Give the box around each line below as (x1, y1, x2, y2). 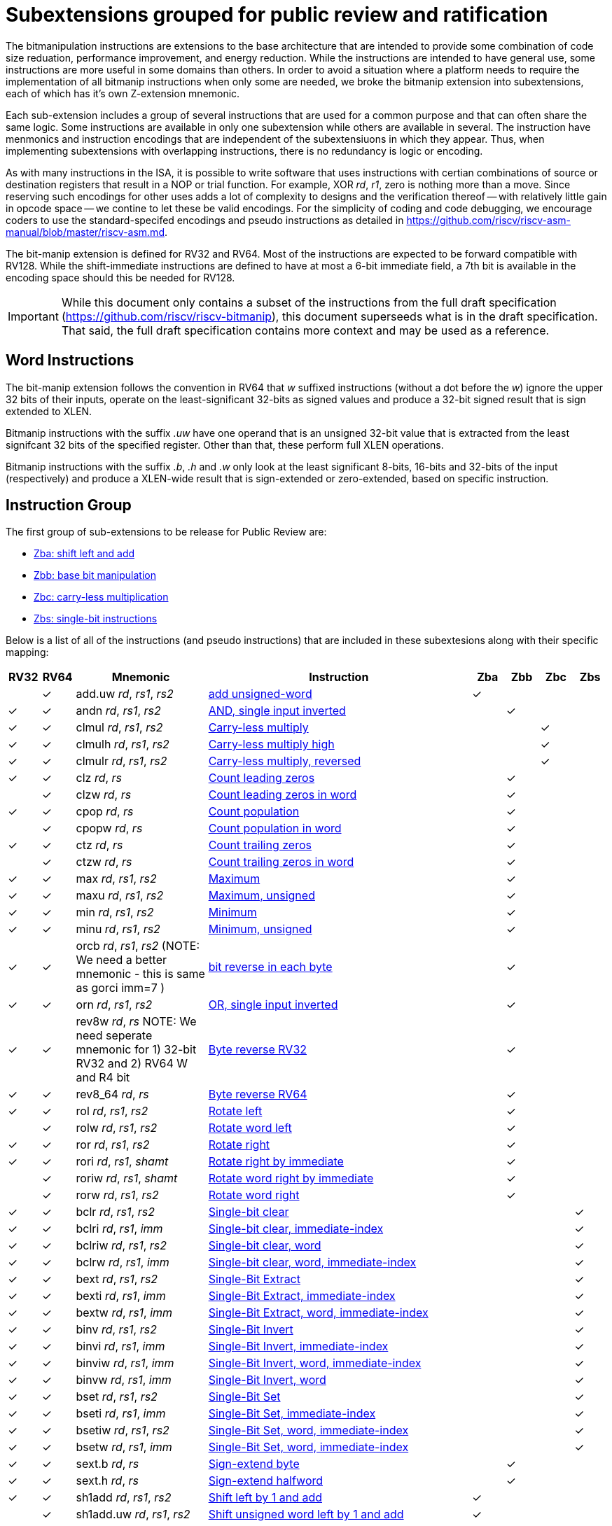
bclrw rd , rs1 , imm (76, 1255, 169, 1270)
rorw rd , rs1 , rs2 (76, 1188, 159, 1203)
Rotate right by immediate (208, 1154, 344, 1169)
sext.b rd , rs (76, 1457, 139, 1471)
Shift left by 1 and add (208, 1490, 322, 1505)
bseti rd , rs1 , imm (76, 1406, 166, 1421)
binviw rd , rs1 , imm (76, 1356, 174, 1371)
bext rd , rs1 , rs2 (76, 1272, 158, 1287)
